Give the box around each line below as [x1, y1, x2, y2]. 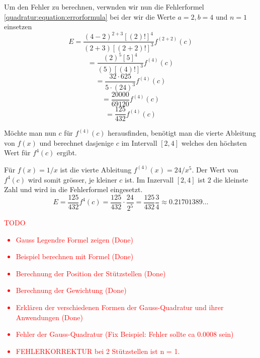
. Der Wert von [192, 164, 238, 174]
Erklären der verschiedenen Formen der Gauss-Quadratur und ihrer [16, 302, 224, 313]
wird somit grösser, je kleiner [28, 174, 117, 185]
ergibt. [57, 147, 77, 158]
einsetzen [4, 21, 32, 32]
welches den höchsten [181, 137, 247, 148]
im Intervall [121, 137, 157, 148]
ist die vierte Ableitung [60, 164, 132, 174]
